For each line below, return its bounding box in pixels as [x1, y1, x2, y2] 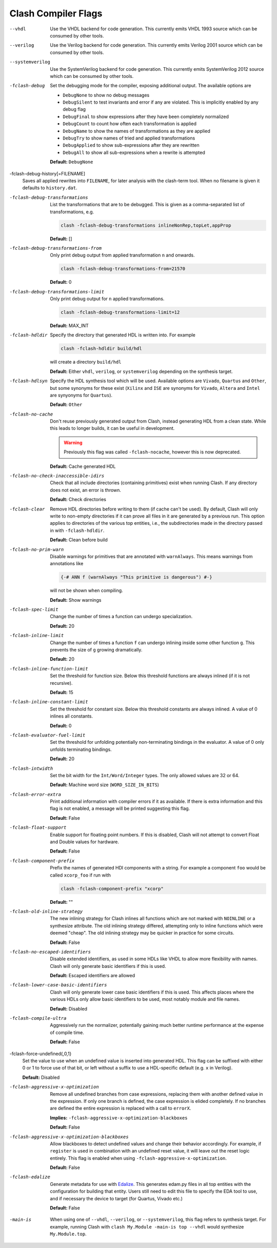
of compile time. [50, 1029, 85, 1036]
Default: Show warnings [50, 597, 102, 603]
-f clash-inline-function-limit [9, 666, 88, 671]
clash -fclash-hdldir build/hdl [61, 346, 142, 351]
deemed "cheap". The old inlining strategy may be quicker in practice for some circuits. [50, 930, 234, 936]
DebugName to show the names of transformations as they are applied [63, 128, 210, 134]
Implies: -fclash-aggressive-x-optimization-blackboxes [50, 1115, 188, 1121]
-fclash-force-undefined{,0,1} [9, 1051, 72, 1057]
